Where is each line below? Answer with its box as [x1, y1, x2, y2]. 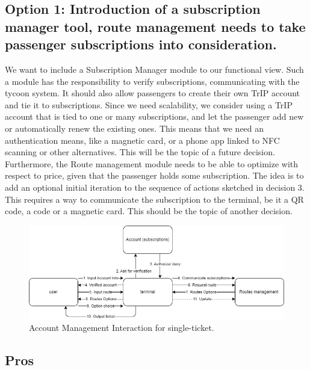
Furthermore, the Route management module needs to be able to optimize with [5, 157, 299, 170]
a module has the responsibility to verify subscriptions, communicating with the [5, 75, 300, 87]
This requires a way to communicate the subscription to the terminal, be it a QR [5, 193, 304, 205]
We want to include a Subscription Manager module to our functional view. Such [5, 63, 304, 75]
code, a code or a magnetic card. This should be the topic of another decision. [5, 205, 293, 217]
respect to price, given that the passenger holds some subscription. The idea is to [5, 169, 304, 182]
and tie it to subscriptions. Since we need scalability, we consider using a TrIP [5, 98, 293, 111]
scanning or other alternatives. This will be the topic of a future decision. [5, 146, 275, 158]
